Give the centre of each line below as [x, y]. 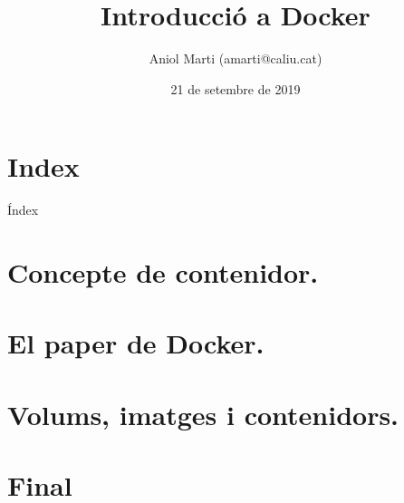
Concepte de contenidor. [163, 272]
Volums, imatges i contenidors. [203, 414]
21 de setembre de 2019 [236, 88]
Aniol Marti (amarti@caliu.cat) [236, 58]
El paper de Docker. [136, 343]
